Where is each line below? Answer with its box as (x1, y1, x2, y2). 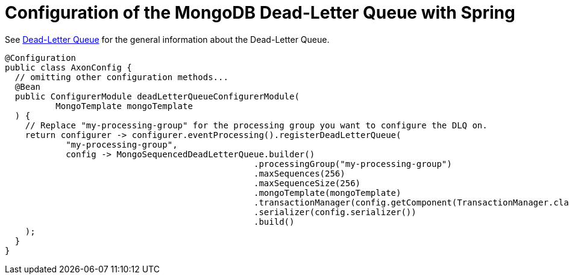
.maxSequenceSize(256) (254, 178, 361, 188)
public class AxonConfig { (5, 62, 132, 72)
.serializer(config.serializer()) (254, 207, 417, 217)
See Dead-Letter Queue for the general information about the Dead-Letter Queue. (5, 34, 330, 45)
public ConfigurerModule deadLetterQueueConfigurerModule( (14, 91, 300, 101)
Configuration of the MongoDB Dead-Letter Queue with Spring (5, 2, 515, 23)
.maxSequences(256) (254, 168, 345, 178)
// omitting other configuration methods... (14, 72, 228, 82)
